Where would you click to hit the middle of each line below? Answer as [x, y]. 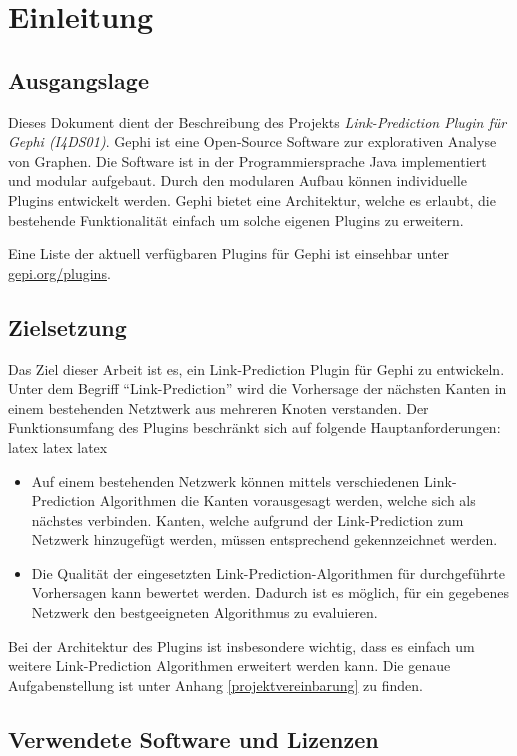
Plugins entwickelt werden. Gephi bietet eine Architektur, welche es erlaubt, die [252, 199]
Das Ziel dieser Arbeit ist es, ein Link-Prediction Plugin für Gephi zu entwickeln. [256, 368]
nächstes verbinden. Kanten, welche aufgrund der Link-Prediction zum [247, 519]
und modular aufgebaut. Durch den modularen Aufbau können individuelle [237, 180]
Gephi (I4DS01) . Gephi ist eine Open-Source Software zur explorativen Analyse [252, 141]
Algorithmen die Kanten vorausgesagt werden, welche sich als [287, 500]
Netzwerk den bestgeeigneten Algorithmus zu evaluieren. [204, 612]
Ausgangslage [78, 79]
